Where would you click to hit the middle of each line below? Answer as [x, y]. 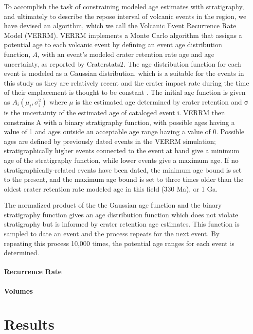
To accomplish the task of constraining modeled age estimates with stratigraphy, [124, 6]
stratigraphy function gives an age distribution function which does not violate [121, 214]
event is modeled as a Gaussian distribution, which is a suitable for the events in [124, 73]
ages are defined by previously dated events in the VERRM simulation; [110, 141]
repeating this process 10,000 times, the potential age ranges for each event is [119, 243]
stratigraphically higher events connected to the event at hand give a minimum [122, 150]
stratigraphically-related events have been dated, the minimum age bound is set [123, 169]
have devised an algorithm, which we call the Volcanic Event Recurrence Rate [120, 26]
